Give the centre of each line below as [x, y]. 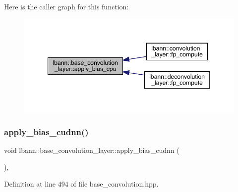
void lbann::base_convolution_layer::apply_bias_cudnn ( [92, 150]
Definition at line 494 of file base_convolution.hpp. [81, 183]
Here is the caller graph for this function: [66, 6]
